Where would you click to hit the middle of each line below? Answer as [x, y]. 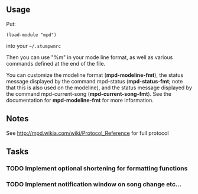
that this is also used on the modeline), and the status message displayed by [99, 88]
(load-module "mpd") [32, 35]
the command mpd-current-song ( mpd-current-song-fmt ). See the [89, 93]
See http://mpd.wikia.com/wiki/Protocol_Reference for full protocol [87, 133]
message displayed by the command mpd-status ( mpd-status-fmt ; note [95, 81]
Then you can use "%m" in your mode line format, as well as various [90, 57]
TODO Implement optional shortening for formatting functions [97, 168]
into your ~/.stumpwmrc [33, 46]
